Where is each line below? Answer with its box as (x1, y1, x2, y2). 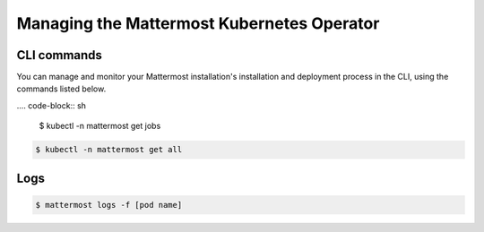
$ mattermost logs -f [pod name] (35, 200, 183, 210)
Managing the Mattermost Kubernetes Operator (16, 13, 380, 33)
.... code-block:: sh (16, 99, 87, 111)
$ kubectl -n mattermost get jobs (39, 121, 161, 132)
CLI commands (16, 47, 103, 63)
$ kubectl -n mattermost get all (35, 144, 183, 155)
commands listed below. (16, 83, 107, 94)
